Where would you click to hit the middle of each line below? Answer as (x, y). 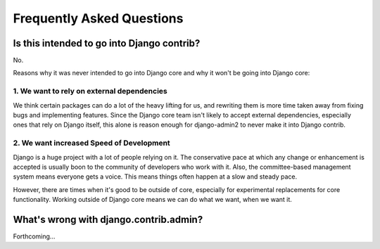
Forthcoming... (34, 236)
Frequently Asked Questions (98, 18)
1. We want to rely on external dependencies (90, 91)
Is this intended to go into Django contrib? (107, 43)
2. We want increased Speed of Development (91, 143)
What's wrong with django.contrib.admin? (108, 219)
